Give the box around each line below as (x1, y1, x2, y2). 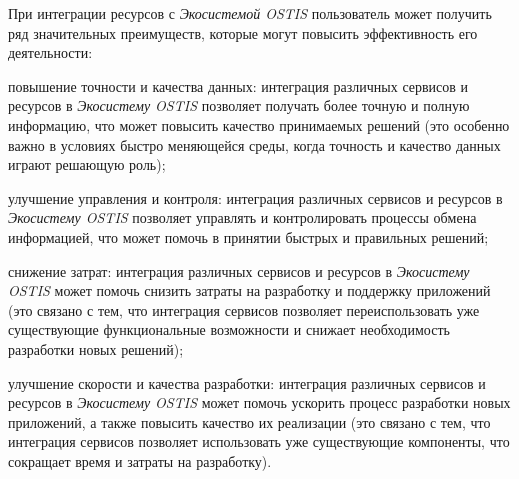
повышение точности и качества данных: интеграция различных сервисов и (8, 75, 469, 96)
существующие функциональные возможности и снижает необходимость (8, 319, 450, 340)
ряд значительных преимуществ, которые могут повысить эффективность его (8, 22, 478, 43)
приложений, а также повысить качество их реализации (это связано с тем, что (8, 411, 491, 432)
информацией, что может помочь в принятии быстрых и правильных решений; (8, 226, 489, 247)
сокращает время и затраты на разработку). (8, 450, 272, 471)
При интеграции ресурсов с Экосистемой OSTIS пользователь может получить (8, 3, 492, 23)
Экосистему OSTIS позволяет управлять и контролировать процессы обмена (8, 207, 477, 228)
